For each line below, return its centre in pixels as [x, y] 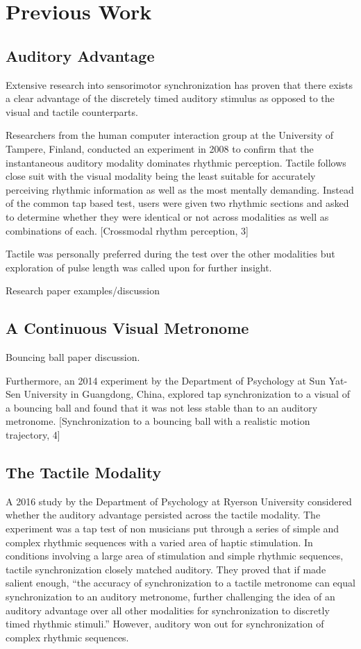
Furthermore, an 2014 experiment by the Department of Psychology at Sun [166, 380]
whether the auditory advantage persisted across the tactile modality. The [163, 515]
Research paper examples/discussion [83, 290]
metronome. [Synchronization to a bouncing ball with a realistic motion [158, 421]
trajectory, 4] [33, 435]
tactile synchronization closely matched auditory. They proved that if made [166, 569]
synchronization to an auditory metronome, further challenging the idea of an [170, 597]
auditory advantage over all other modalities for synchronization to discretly [168, 610]
